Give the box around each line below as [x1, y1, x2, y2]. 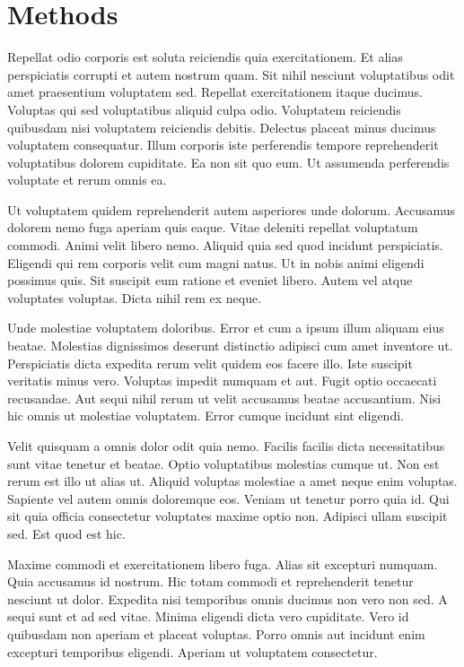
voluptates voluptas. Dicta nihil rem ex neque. [7, 288, 262, 307]
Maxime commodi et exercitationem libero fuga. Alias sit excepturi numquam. [7, 554, 438, 573]
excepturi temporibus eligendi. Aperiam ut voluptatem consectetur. [7, 642, 378, 661]
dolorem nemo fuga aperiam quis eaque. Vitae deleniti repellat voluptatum [7, 218, 418, 237]
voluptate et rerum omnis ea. [7, 170, 167, 189]
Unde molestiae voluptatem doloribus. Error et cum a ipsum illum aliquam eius [7, 318, 444, 337]
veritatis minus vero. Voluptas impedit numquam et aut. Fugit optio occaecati [7, 371, 437, 390]
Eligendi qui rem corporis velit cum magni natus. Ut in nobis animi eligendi [7, 253, 425, 272]
